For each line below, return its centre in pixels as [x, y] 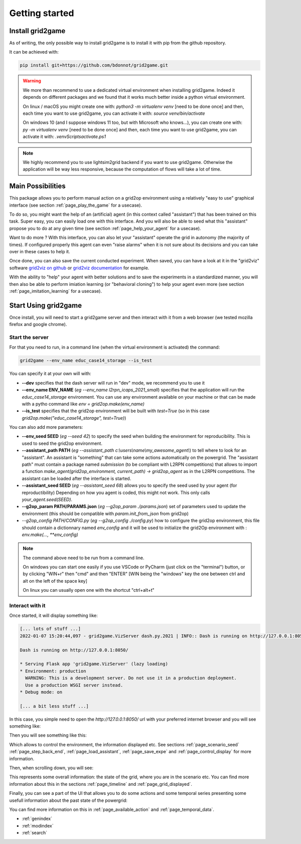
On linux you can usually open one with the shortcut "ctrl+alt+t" [89, 590]
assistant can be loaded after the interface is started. [77, 478]
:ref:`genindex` [37, 819]
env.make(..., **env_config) [50, 535]
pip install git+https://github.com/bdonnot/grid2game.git [94, 65]
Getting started [42, 13]
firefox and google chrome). [38, 324]
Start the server [29, 337]
